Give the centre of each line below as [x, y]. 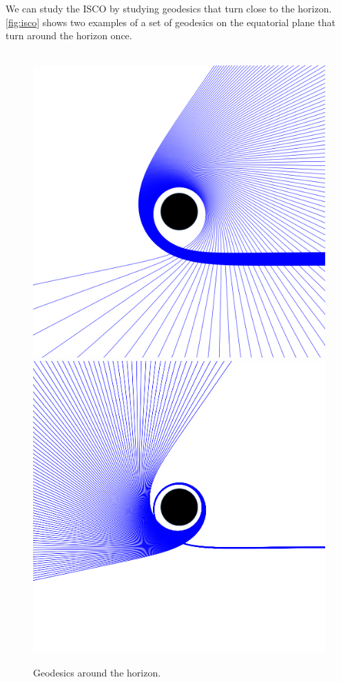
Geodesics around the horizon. [97, 672]
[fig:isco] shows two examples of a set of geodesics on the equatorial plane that [170, 22]
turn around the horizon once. [69, 35]
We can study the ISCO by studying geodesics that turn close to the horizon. [169, 8]
